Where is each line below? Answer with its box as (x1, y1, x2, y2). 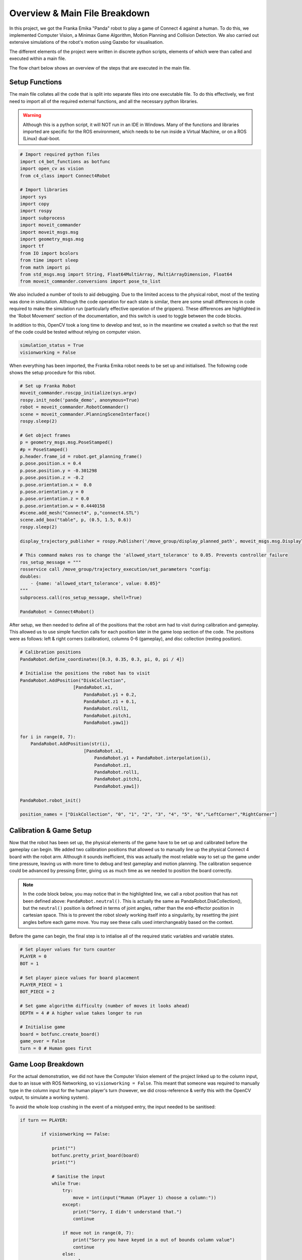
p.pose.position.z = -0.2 (20, 475, 84, 481)
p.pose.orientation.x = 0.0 (20, 482, 92, 487)
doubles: (20, 574, 42, 579)
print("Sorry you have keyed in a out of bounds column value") (73, 1237, 235, 1243)
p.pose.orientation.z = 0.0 (20, 496, 89, 501)
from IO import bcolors (20, 250, 79, 256)
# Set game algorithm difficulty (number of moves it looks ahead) (20, 1003, 190, 1009)
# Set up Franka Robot (20, 383, 76, 389)
